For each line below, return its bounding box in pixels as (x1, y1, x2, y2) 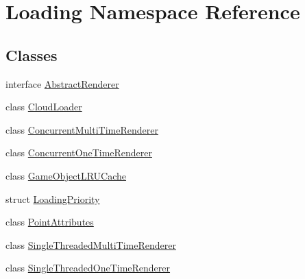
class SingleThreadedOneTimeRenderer (5, 260, 171, 275)
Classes (5, 44, 58, 65)
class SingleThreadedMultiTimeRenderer (5, 237, 176, 252)
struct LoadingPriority (5, 191, 100, 206)
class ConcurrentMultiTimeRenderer (5, 122, 158, 136)
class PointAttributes (5, 215, 94, 229)
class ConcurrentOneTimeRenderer (5, 145, 152, 160)
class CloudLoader (5, 99, 82, 114)
